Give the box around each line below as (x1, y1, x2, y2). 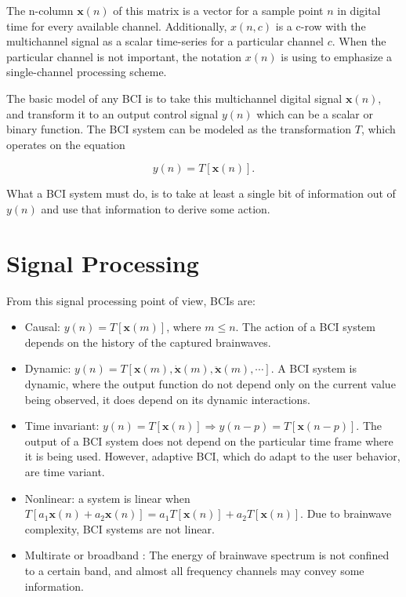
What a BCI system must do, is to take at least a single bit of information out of (6, 185, 396, 202)
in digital (337, 2, 381, 18)
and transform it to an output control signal (6, 105, 219, 122)
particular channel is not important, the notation (6, 48, 242, 64)
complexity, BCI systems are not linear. (24, 520, 215, 537)
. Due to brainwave (300, 505, 392, 522)
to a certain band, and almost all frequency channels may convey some (24, 562, 364, 578)
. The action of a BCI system (235, 319, 375, 335)
